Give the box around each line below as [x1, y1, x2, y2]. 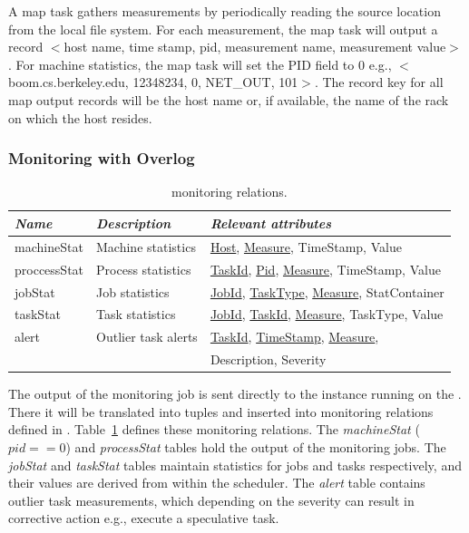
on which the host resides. [8, 108, 152, 127]
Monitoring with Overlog [8, 147, 195, 170]
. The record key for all [314, 73, 444, 92]
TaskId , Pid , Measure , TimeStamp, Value [210, 259, 441, 278]
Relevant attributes [210, 213, 332, 232]
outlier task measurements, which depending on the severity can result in [8, 490, 415, 509]
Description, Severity [210, 350, 327, 369]
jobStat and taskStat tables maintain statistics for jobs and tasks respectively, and [8, 455, 462, 474]
